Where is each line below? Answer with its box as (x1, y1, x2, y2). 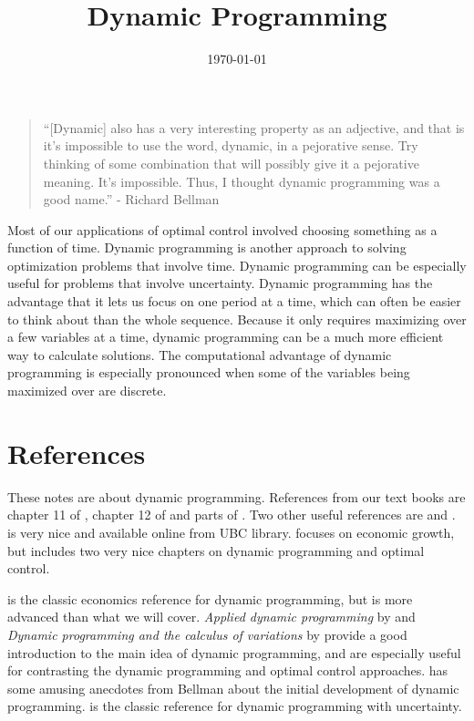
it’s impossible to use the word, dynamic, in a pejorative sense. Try (43, 136, 418, 155)
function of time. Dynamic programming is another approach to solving (7, 238, 407, 257)
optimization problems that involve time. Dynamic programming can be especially (7, 255, 467, 274)
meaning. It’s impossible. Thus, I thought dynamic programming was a (43, 171, 440, 191)
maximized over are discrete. (7, 381, 167, 400)
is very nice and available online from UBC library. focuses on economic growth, (7, 522, 455, 541)
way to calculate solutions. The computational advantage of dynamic (7, 345, 392, 364)
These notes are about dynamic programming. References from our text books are (7, 487, 466, 506)
